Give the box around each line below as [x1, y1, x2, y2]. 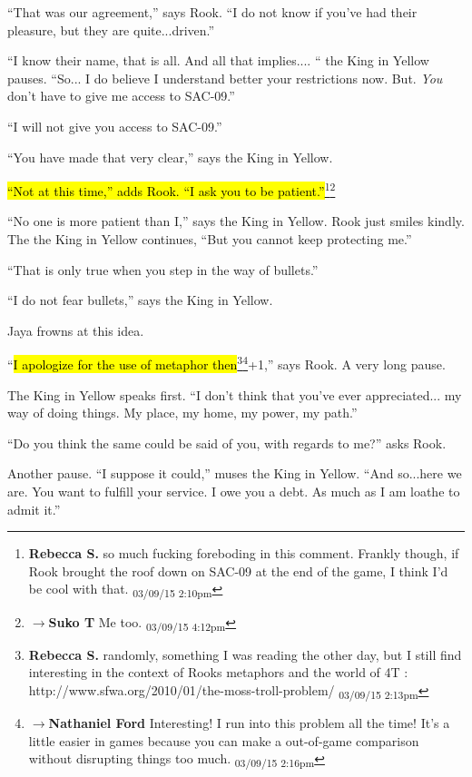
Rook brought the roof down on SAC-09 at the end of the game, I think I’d [28, 561, 448, 580]
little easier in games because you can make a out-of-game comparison [28, 731, 419, 750]
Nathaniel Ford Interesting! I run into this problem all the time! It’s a [48, 713, 450, 732]
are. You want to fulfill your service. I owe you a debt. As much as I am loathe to [7, 482, 460, 500]
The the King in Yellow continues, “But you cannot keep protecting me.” [7, 230, 412, 248]
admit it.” [7, 499, 61, 518]
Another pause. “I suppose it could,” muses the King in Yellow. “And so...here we [7, 464, 462, 483]
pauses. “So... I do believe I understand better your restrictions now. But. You [7, 68, 443, 87]
